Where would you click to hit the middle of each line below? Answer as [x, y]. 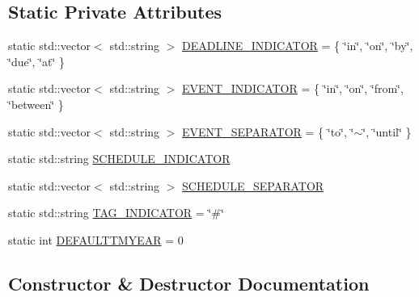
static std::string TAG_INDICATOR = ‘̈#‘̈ [116, 213]
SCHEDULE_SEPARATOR [253, 185]
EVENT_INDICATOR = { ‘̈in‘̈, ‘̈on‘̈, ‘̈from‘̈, [293, 88]
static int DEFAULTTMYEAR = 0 [96, 239]
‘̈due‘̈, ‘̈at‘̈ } [37, 61]
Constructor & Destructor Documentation [189, 283]
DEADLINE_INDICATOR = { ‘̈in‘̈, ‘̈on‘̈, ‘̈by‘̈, [298, 46]
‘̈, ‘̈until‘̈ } [387, 131]
